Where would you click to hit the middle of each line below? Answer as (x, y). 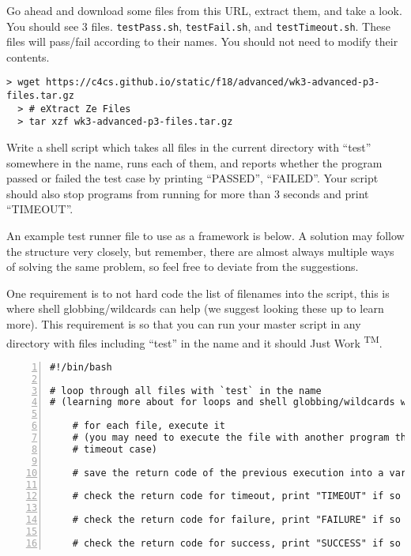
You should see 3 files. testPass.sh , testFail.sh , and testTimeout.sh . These (198, 26)
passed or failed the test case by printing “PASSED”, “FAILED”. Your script (192, 178)
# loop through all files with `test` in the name (186, 391)
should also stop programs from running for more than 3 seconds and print (188, 193)
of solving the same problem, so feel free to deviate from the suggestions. (183, 267)
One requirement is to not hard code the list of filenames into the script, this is (198, 293)
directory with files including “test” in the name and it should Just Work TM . (194, 341)
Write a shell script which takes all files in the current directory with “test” (189, 147)
